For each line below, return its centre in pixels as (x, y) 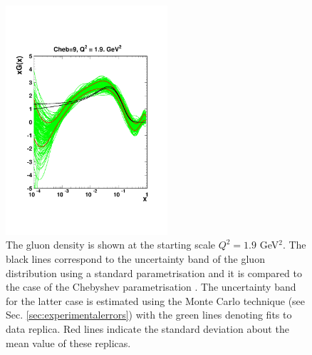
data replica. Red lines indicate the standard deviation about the (147, 329)
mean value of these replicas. (68, 342)
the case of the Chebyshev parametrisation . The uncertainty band (151, 287)
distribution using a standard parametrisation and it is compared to (154, 272)
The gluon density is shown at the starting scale (111, 245)
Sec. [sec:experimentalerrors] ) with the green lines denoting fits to (149, 315)
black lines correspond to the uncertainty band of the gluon (135, 259)
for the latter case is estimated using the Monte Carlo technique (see (156, 300)
